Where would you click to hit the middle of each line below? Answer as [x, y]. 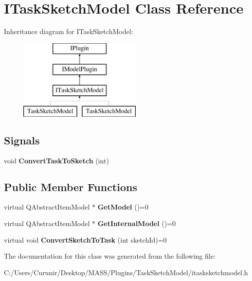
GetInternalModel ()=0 [137, 223]
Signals [22, 140]
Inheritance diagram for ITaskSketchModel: [69, 31]
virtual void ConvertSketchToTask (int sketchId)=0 [85, 239]
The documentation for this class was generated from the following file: [110, 256]
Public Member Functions [71, 186]
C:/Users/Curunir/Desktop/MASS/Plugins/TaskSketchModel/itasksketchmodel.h [126, 272]
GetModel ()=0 [123, 207]
